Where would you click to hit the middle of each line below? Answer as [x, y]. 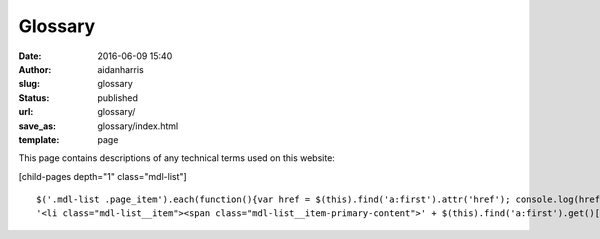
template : [39, 139]
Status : [34, 97]
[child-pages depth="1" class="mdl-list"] [102, 176]
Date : [30, 56]
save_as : [37, 126]
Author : [35, 69]
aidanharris [120, 69]
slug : [29, 84]
